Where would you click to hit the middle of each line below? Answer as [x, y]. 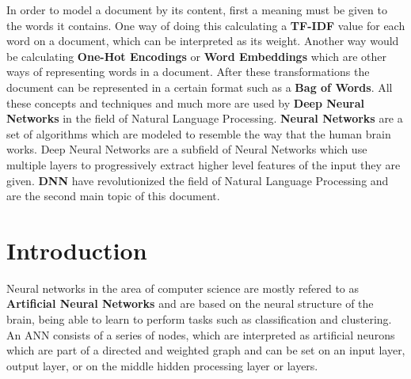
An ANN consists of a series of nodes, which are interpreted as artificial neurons [201, 334]
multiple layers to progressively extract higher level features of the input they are [204, 164]
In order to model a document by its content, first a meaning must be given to [197, 9]
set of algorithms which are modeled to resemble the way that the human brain [199, 133]
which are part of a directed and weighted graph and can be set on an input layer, [206, 350]
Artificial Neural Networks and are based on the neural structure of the [190, 303]
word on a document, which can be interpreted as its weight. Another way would [203, 41]
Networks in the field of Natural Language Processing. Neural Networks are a [205, 118]
